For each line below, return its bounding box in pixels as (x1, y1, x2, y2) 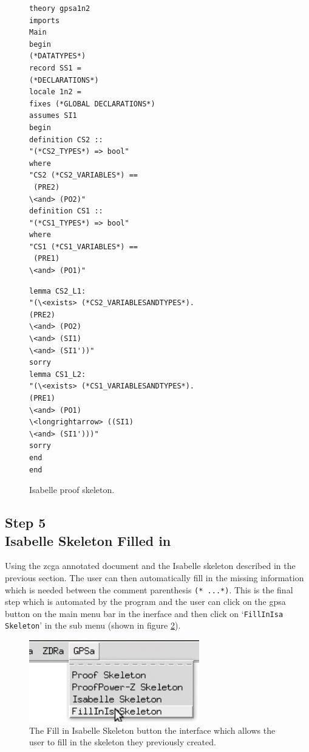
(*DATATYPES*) (29, 52, 86, 61)
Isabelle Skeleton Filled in (5, 531, 171, 550)
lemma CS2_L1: (29, 286, 86, 295)
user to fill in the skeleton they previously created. (29, 736, 216, 748)
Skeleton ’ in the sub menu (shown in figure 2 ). (5, 619, 181, 632)
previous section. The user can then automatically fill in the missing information (5, 571, 304, 584)
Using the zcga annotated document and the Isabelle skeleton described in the (5, 559, 296, 572)
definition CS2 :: (29, 135, 103, 144)
